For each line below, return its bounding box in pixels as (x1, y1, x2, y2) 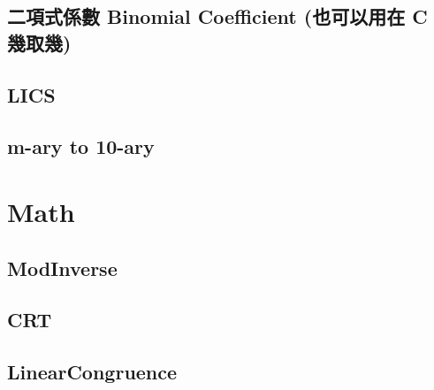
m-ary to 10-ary (7, 133, 155, 160)
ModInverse (7, 254, 118, 281)
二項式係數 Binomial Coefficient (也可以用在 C (7, 3, 428, 30)
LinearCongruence (7, 358, 178, 386)
